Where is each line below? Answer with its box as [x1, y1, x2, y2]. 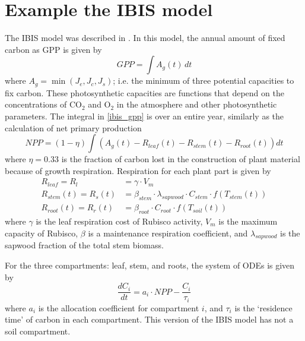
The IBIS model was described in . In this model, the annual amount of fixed [5, 31, 285, 44]
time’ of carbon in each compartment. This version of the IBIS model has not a [5, 313, 294, 326]
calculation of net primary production [5, 121, 142, 134]
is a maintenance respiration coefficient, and [88, 226, 248, 239]
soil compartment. [5, 324, 71, 337]
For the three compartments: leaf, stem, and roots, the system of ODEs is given [5, 259, 295, 271]
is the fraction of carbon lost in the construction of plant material [61, 153, 300, 165]
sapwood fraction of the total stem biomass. [5, 239, 164, 251]
